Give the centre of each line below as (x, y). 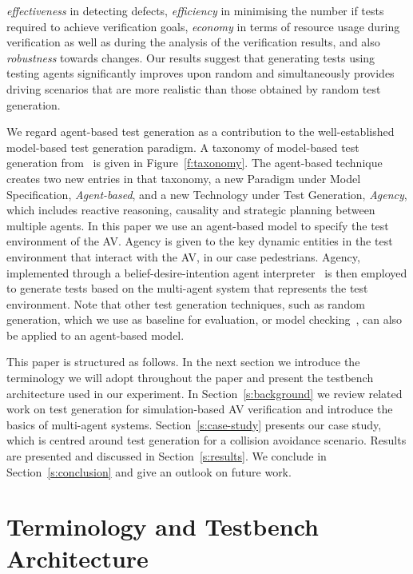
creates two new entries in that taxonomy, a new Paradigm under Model (184, 178)
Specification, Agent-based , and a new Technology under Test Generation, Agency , (207, 194)
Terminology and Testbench (163, 526)
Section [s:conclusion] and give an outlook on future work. (149, 471)
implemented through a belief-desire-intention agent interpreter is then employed (207, 272)
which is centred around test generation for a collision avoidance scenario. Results (206, 440)
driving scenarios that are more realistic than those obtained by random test (194, 88)
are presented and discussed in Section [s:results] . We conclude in (167, 456)
